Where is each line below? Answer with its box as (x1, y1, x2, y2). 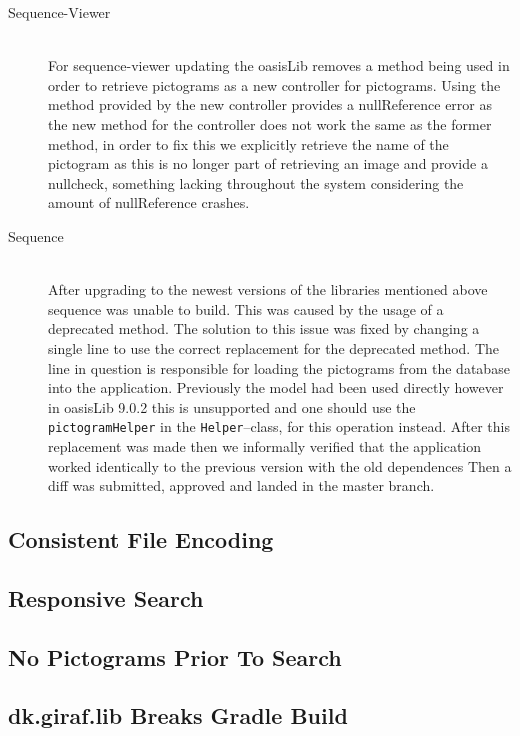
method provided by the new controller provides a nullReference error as (48, 94, 492, 115)
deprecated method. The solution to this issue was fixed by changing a (48, 318, 480, 339)
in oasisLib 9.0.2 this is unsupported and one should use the (48, 396, 416, 417)
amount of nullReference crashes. (48, 192, 250, 213)
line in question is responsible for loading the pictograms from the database (48, 357, 510, 378)
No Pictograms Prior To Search (8, 641, 342, 672)
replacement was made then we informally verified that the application (48, 435, 482, 456)
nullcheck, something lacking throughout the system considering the (48, 172, 464, 193)
